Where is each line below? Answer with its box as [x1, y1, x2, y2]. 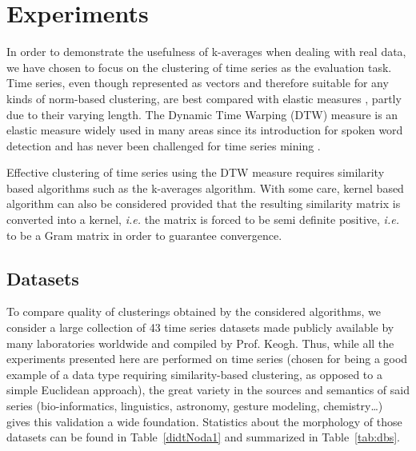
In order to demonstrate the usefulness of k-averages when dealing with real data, [6, 43, 406, 60]
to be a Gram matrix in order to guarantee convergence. [6, 226, 282, 243]
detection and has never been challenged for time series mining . [6, 137, 321, 154]
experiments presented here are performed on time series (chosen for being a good [6, 350, 408, 367]
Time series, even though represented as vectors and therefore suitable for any [6, 74, 389, 91]
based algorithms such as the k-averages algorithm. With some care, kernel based [6, 179, 404, 196]
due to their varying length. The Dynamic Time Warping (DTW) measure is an [6, 106, 398, 122]
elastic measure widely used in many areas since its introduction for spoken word [6, 122, 403, 138]
